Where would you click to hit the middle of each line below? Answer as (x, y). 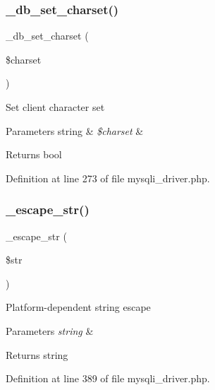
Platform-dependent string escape (78, 307)
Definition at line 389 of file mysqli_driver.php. (108, 378)
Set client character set (55, 107)
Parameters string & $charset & (75, 130)
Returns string (37, 354)
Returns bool (34, 154)
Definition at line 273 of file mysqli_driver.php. (108, 178)
